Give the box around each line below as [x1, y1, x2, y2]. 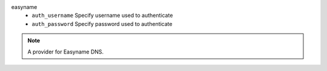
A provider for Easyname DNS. [27, 48, 104, 55]
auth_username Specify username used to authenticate [31, 12, 173, 19]
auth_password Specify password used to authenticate [31, 20, 173, 27]
